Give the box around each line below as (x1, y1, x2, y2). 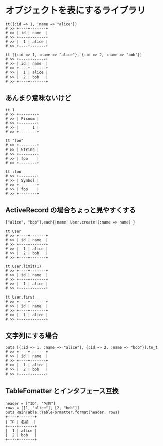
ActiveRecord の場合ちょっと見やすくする (5, 206, 136, 214)
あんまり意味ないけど (5, 94, 71, 102)
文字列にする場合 (5, 331, 59, 340)
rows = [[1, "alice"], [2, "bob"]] (5, 406, 80, 411)
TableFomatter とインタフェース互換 (5, 386, 119, 395)
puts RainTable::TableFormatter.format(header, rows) (5, 410, 120, 415)
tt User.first (5, 294, 35, 300)
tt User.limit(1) (5, 264, 42, 269)
